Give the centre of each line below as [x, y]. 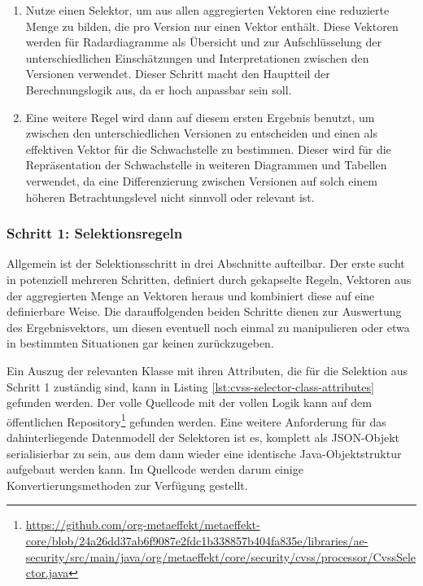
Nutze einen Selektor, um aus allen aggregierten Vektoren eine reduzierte [207, 10]
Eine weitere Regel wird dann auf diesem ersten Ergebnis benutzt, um [200, 117]
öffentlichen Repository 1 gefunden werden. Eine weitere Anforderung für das [196, 420]
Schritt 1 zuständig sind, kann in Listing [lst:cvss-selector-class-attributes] [190, 386]
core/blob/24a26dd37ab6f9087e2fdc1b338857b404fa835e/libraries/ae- [197, 540]
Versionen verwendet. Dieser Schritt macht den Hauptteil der [178, 74]
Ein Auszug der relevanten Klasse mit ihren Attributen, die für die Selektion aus [207, 370]
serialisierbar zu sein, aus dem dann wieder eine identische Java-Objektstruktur [204, 453]
